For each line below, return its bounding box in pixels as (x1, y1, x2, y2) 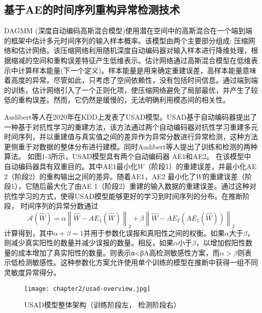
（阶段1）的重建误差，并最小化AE (144, 161, 257, 171)
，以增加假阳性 (195, 237, 245, 248)
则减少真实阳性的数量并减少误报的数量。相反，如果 (4, 237, 173, 248)
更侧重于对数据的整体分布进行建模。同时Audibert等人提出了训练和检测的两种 (4, 141, 257, 151)
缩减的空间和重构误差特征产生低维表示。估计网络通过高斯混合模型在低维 (11, 55, 251, 65)
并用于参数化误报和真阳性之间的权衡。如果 (83, 227, 225, 238)
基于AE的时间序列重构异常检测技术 (4, 2, 180, 17)
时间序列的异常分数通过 (20, 200, 98, 211)
